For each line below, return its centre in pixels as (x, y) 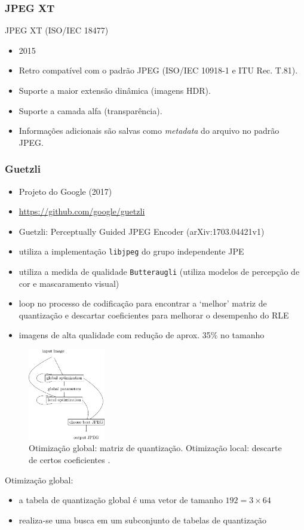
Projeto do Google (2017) (65, 191)
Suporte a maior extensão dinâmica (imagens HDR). (115, 90)
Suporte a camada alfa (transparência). (90, 110)
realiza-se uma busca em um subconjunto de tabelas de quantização (142, 520)
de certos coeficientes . (70, 460)
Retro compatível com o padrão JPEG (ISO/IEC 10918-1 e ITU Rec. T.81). (158, 70)
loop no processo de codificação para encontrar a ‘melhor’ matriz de (143, 303)
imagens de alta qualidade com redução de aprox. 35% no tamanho (142, 335)
